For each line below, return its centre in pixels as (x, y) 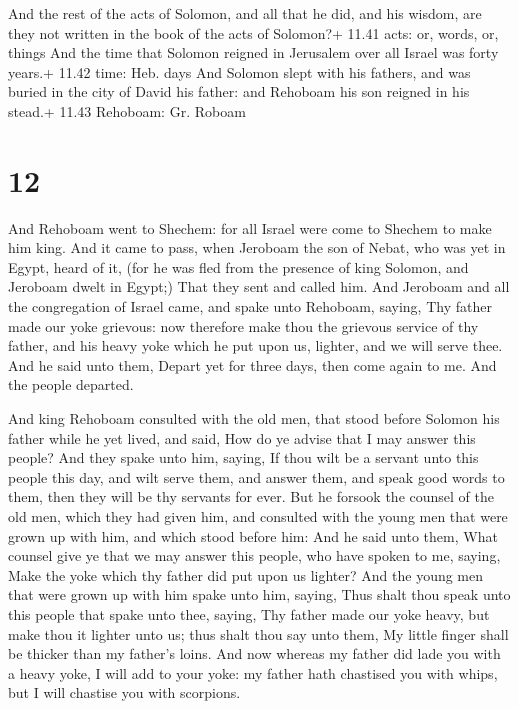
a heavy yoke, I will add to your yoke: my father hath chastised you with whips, (253, 672)
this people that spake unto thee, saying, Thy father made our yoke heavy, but (249, 613)
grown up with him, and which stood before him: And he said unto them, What (253, 535)
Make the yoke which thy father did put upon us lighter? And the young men (246, 574)
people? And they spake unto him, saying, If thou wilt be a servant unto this (243, 457)
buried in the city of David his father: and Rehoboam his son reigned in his (239, 91)
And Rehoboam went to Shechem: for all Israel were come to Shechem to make (250, 227)
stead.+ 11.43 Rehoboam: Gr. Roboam (127, 110)
